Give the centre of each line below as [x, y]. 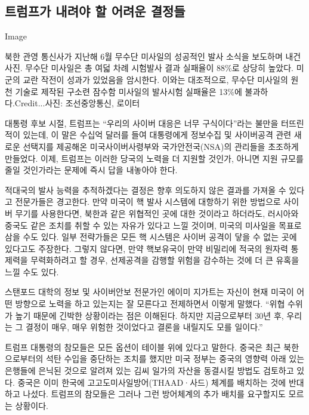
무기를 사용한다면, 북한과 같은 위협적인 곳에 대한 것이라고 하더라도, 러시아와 [157, 213]
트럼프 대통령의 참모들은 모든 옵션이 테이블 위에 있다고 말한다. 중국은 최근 [143, 347]
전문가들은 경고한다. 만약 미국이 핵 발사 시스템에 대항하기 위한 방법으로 [148, 202]
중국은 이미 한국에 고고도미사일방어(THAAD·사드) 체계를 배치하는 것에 [152, 382]
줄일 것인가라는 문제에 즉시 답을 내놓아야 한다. [91, 170]
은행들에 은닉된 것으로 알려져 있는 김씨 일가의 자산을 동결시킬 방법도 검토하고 [149, 371]
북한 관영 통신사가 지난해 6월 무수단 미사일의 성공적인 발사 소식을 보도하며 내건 [153, 56]
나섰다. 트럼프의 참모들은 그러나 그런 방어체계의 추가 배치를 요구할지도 [154, 394]
